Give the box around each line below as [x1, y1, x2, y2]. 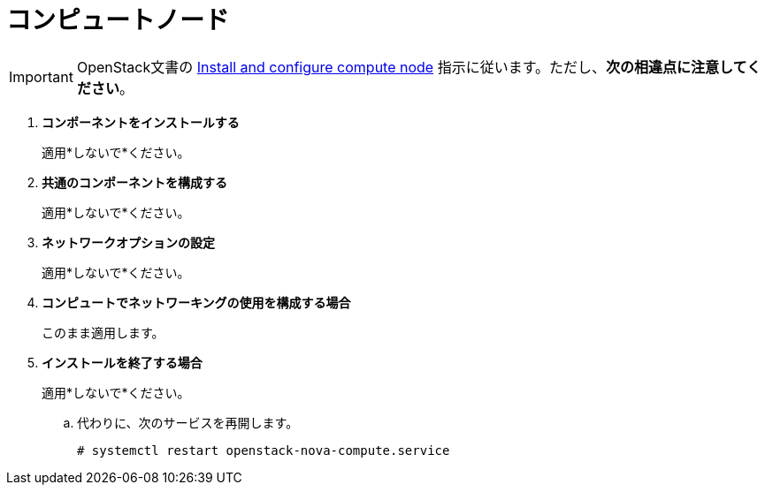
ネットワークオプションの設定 [42, 234, 215, 250]
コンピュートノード [6, 5, 230, 35]
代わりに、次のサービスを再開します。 [77, 414, 299, 430]
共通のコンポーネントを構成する [42, 174, 227, 190]
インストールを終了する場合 [42, 354, 203, 370]
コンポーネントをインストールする [42, 114, 240, 130]
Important [9, 67, 73, 86]
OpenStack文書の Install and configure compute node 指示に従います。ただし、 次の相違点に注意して [76, 57, 747, 76]
